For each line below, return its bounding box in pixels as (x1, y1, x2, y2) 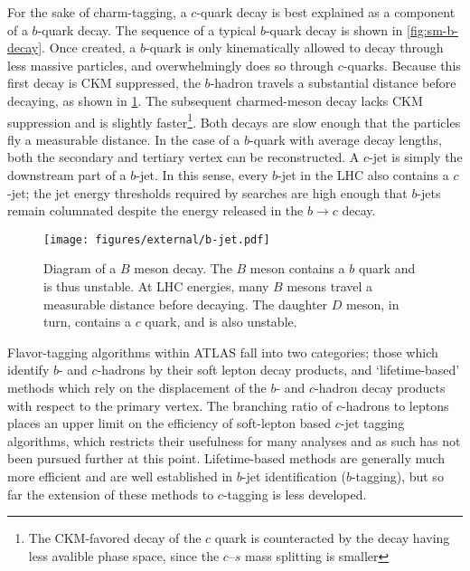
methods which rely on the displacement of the (7, 378, 267, 396)
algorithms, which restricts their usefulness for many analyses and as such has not (7, 431, 461, 450)
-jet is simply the (369, 148, 463, 167)
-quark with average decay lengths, (249, 129, 442, 148)
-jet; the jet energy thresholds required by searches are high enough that (7, 183, 408, 202)
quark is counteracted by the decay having (214, 528, 450, 547)
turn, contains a (43, 312, 131, 331)
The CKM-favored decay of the (28, 528, 202, 547)
